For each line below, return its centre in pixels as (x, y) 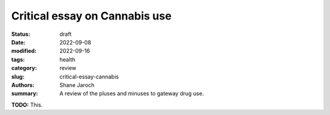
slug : (18, 77)
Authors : (23, 85)
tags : (18, 59)
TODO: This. (27, 105)
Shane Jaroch (77, 85)
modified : (24, 51)
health (68, 59)
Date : (18, 42)
